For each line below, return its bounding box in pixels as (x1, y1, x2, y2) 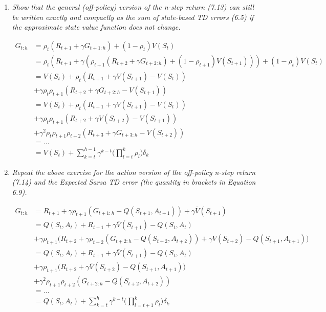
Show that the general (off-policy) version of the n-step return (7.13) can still (12, 2, 254, 12)
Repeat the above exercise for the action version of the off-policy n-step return (12, 166, 256, 177)
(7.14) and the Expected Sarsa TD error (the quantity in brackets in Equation (12, 176, 256, 187)
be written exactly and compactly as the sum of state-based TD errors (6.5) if (12, 11, 254, 22)
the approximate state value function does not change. (12, 21, 181, 32)
